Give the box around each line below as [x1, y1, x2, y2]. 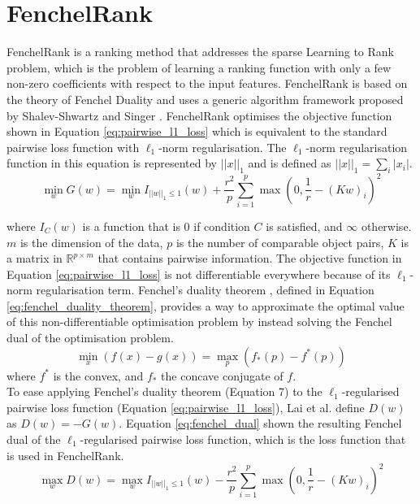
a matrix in [6, 250, 63, 267]
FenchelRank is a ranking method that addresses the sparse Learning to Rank [6, 43, 395, 60]
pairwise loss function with [6, 138, 140, 155]
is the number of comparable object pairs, [175, 233, 384, 250]
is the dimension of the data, [19, 233, 163, 250]
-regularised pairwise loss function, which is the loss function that [80, 431, 406, 448]
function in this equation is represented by [6, 154, 217, 172]
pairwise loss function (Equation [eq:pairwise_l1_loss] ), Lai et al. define [6, 398, 365, 415]
